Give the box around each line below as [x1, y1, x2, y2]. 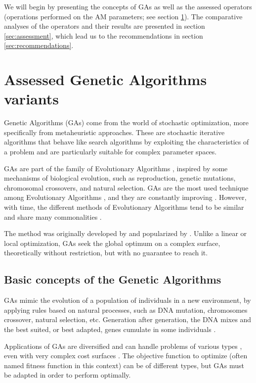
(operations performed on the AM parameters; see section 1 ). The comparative [4, 11, 243, 21]
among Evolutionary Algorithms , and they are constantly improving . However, [4, 192, 247, 202]
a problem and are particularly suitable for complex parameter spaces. [4, 146, 217, 157]
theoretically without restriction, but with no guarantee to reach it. [4, 247, 208, 258]
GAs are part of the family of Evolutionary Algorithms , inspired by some [4, 163, 228, 173]
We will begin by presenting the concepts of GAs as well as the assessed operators [4, 1, 252, 11]
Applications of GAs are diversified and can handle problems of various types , [4, 340, 242, 351]
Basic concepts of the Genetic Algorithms [4, 272, 221, 287]
